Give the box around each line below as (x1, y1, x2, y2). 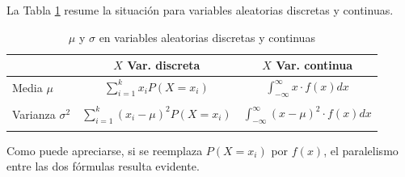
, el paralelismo (323, 141, 399, 158)
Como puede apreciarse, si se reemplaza (6, 141, 203, 158)
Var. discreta (127, 57, 200, 74)
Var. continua (276, 57, 353, 74)
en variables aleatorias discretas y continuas (99, 28, 315, 45)
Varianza (12, 105, 56, 122)
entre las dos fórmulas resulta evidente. (6, 158, 200, 175)
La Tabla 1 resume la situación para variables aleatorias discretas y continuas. (6, 2, 394, 18)
